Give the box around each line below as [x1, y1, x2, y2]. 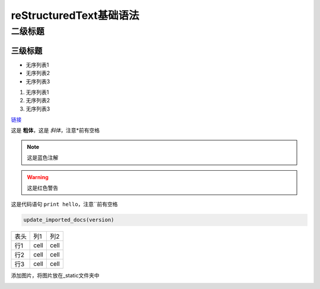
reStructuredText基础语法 [11, 9, 139, 22]
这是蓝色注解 [27, 154, 59, 161]
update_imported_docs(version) [23, 216, 115, 223]
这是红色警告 [27, 184, 59, 191]
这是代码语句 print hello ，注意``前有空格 [11, 201, 118, 208]
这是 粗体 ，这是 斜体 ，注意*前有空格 [11, 127, 100, 134]
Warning [27, 173, 49, 180]
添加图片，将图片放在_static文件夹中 [11, 272, 100, 279]
